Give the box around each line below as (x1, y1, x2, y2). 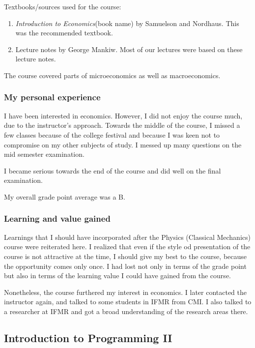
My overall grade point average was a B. (4, 191, 125, 202)
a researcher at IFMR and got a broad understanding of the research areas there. (4, 306, 248, 316)
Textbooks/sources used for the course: (4, 1, 121, 11)
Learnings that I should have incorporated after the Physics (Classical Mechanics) (4, 232, 251, 242)
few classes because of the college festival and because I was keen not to (4, 129, 220, 140)
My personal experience (4, 91, 101, 103)
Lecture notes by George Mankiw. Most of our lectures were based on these (15, 44, 243, 54)
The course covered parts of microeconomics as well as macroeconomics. (4, 70, 221, 80)
